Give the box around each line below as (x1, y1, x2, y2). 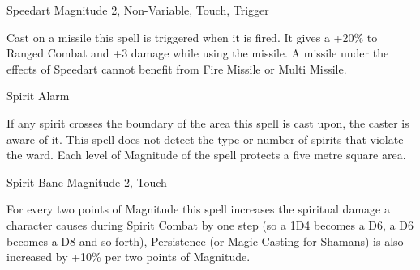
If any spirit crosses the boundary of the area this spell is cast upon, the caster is (6, 114, 409, 131)
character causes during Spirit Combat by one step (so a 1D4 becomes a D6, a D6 (6, 216, 414, 233)
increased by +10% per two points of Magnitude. (6, 248, 251, 265)
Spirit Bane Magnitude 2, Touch (6, 173, 167, 190)
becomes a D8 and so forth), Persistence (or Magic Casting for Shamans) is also (6, 232, 404, 249)
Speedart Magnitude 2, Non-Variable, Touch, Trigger (6, 2, 269, 18)
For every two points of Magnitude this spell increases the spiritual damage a (6, 200, 390, 217)
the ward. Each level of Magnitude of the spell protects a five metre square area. (6, 146, 406, 163)
